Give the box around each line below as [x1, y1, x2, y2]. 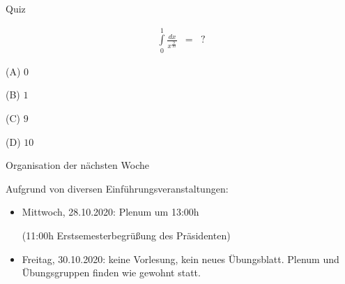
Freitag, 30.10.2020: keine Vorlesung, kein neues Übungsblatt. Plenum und [22, 251, 339, 266]
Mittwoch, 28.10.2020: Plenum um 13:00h [22, 204, 199, 219]
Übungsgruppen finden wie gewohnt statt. [22, 265, 201, 280]
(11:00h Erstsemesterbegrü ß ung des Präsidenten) [22, 227, 231, 242]
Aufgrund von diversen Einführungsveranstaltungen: [6, 181, 229, 195]
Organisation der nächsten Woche [6, 158, 149, 172]
